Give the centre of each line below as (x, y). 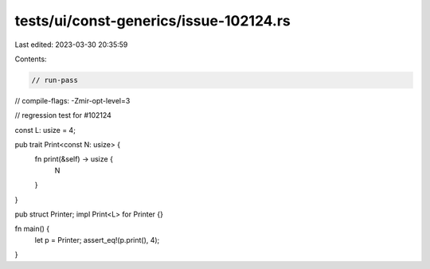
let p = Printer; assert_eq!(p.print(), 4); (97, 240)
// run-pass (55, 80)
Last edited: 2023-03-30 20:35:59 (71, 45)
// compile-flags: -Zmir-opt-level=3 (72, 100)
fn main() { (32, 229)
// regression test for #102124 (63, 115)
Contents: (31, 59)
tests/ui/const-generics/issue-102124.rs (152, 21)
